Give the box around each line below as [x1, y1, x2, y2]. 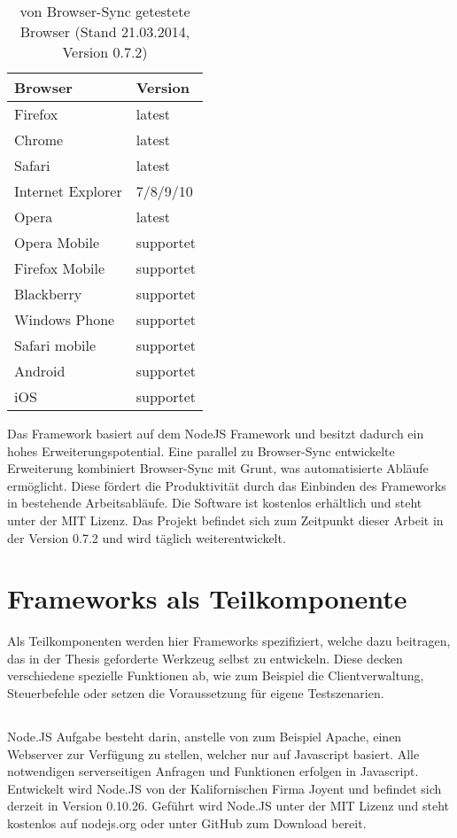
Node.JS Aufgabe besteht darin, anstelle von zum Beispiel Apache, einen [7, 727, 402, 746]
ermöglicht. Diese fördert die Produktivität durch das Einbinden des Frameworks [7, 476, 446, 494]
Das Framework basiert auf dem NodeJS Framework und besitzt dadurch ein [7, 424, 424, 442]
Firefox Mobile [14, 258, 105, 278]
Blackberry [14, 283, 82, 304]
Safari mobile [14, 335, 97, 355]
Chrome [14, 129, 64, 150]
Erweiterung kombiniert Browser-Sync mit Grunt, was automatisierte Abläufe [7, 459, 429, 477]
